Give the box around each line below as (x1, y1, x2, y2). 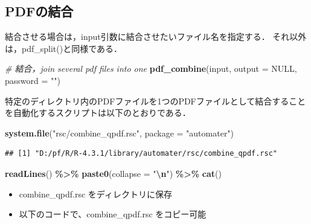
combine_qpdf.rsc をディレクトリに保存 (19, 187, 172, 200)
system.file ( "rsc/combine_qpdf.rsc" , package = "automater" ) (5, 126, 234, 139)
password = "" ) (5, 74, 60, 86)
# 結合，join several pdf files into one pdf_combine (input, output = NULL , (5, 62, 297, 75)
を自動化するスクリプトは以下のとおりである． (5, 106, 191, 119)
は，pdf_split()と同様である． (5, 42, 123, 54)
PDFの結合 (5, 2, 74, 21)
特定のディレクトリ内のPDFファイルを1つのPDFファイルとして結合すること (5, 94, 306, 107)
